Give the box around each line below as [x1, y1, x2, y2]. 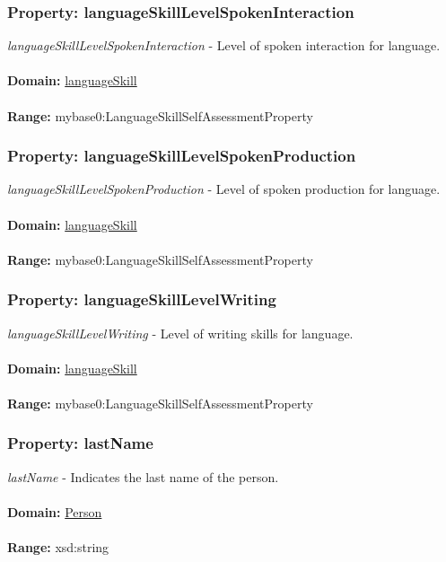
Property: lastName [7, 432, 153, 454]
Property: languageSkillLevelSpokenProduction [7, 145, 356, 167]
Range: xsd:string [7, 538, 109, 557]
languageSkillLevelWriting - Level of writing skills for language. [7, 323, 354, 342]
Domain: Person [7, 502, 102, 521]
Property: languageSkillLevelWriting [7, 288, 276, 311]
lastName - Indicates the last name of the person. [7, 467, 279, 486]
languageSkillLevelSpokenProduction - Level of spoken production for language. [7, 180, 441, 198]
